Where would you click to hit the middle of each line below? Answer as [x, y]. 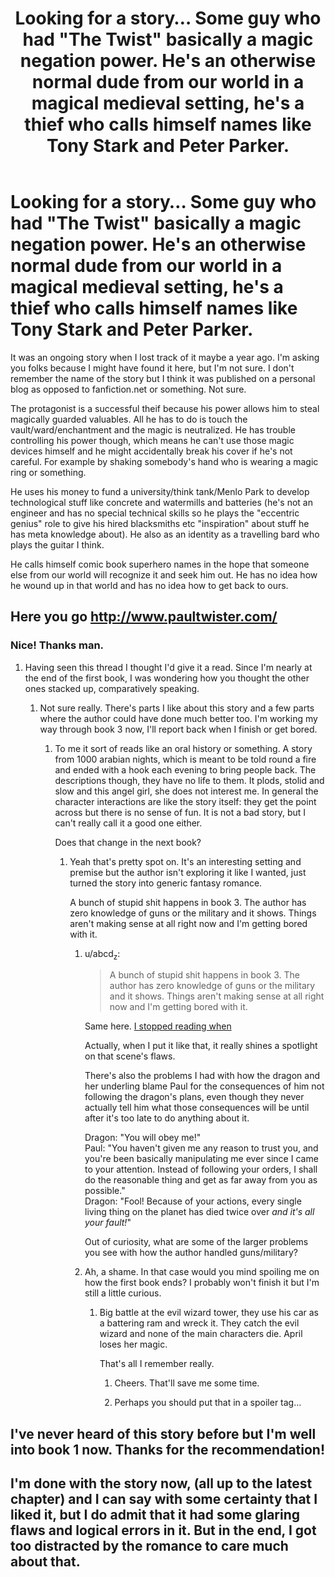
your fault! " [108, 1223]
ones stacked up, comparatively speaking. [112, 688]
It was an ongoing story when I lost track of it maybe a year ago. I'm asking [165, 357]
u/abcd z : [102, 954]
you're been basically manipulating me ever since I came [201, 1159]
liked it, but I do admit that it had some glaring [155, 1515]
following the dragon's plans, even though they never [194, 1097]
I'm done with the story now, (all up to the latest [161, 1483]
